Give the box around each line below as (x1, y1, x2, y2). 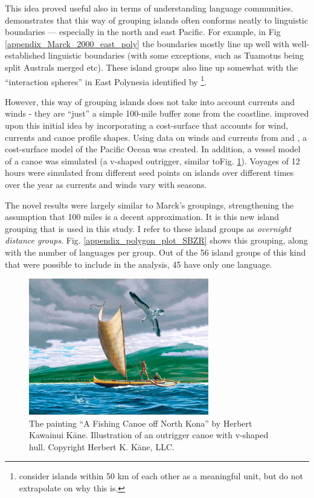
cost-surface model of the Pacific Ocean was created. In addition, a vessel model (5, 143, 301, 155)
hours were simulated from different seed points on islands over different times (5, 166, 294, 179)
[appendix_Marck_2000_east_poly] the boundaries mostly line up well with (5, 37, 289, 50)
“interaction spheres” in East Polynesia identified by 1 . (5, 73, 207, 88)
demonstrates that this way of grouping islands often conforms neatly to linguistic (5, 13, 308, 26)
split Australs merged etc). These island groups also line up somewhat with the (5, 60, 298, 73)
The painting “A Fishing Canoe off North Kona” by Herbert (29, 416, 252, 429)
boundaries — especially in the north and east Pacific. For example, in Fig (5, 25, 281, 38)
